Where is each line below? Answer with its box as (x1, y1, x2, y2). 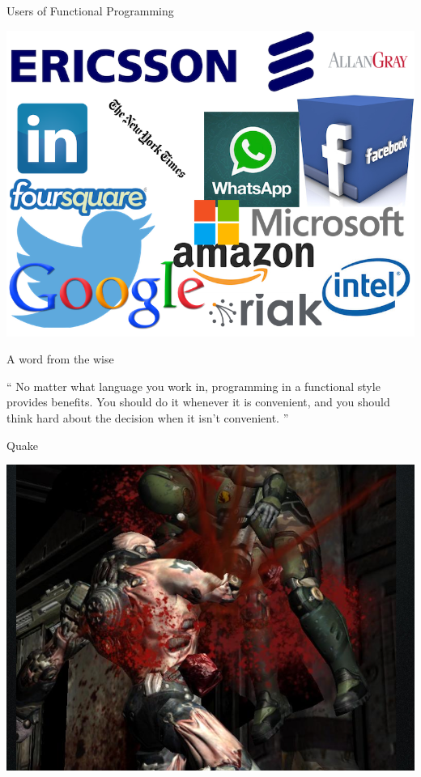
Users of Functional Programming (6, 2, 174, 19)
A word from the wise (6, 350, 114, 367)
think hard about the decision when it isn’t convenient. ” (6, 409, 289, 426)
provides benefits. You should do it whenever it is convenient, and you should (6, 393, 390, 410)
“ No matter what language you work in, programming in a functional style (6, 377, 381, 394)
